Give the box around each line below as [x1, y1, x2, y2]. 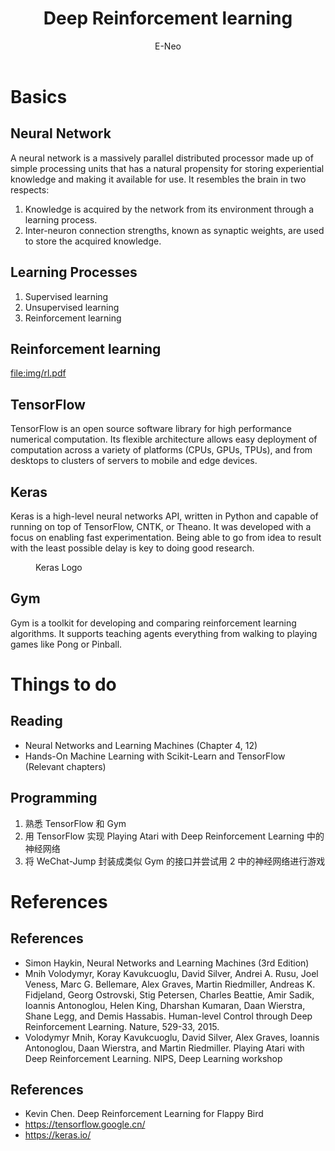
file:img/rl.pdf [10, 367, 67, 379]
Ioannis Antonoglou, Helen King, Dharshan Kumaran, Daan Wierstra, [24, 999, 306, 1011]
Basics [10, 85, 68, 108]
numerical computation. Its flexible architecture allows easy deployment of [10, 433, 318, 446]
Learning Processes [10, 264, 138, 281]
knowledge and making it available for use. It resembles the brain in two [10, 173, 307, 185]
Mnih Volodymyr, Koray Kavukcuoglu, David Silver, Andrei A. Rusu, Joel [24, 967, 319, 979]
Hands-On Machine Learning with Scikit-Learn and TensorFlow [24, 750, 286, 762]
